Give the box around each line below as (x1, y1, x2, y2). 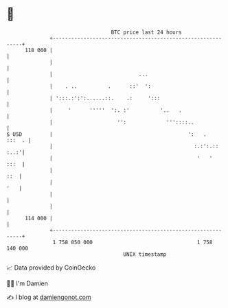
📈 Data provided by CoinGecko (6, 263, 96, 272)
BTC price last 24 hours (111, 29, 183, 36)
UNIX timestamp (123, 250, 167, 258)
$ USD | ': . (6, 130, 207, 138)
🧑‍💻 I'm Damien (6, 279, 49, 287)
